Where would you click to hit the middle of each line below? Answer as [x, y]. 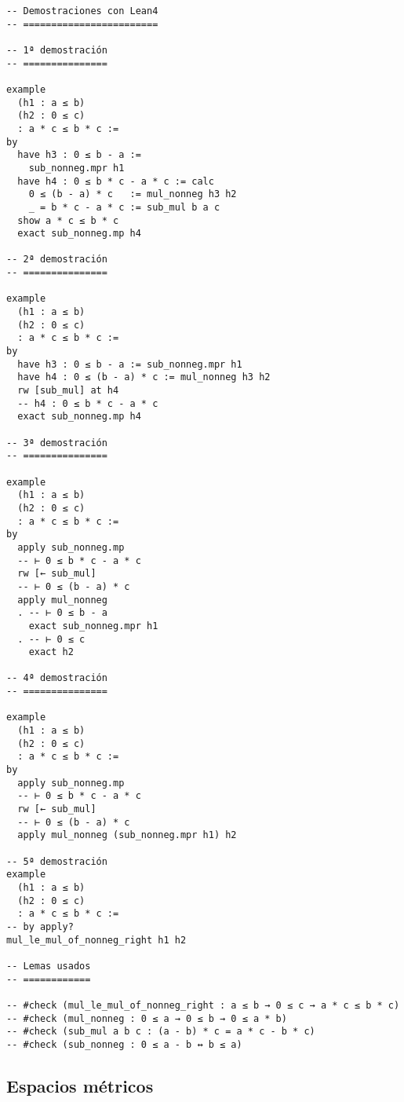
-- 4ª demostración [57, 678]
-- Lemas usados [49, 966]
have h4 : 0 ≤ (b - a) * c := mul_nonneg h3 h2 [144, 377]
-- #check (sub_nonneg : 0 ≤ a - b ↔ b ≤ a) [124, 1044]
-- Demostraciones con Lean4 [82, 11]
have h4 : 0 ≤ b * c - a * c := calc [116, 181]
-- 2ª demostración [57, 260]
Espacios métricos [80, 1085]
